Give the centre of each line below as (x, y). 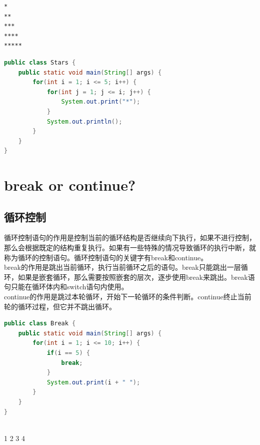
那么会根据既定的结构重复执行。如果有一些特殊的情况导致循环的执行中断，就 (130, 248)
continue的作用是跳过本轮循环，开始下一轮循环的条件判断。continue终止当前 (128, 297)
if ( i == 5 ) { (68, 353)
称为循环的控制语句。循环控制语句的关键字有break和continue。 (106, 257)
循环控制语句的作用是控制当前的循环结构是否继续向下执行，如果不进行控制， (130, 238)
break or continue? (70, 185)
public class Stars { (40, 62)
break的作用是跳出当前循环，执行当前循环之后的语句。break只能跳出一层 (122, 267)
